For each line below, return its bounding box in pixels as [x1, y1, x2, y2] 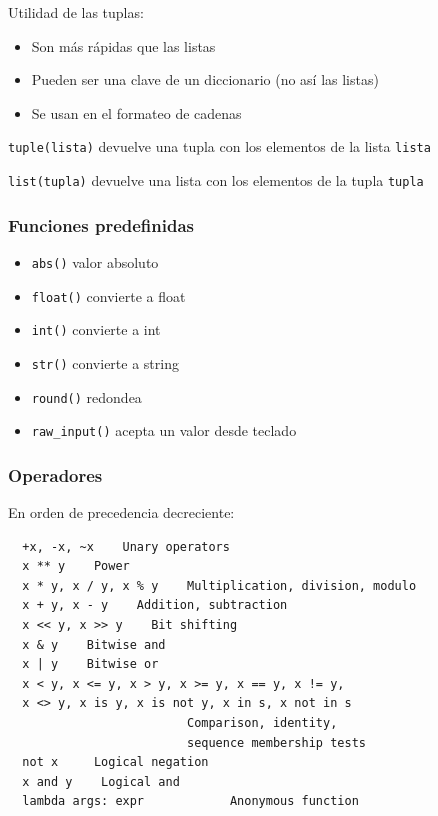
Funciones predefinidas [8, 212, 194, 237]
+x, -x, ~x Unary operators [22, 539, 230, 554]
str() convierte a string [31, 352, 179, 373]
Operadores [8, 462, 103, 487]
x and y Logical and [22, 774, 180, 789]
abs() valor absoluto [31, 251, 159, 272]
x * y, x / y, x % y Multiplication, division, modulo [22, 578, 417, 593]
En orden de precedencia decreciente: [8, 502, 235, 523]
